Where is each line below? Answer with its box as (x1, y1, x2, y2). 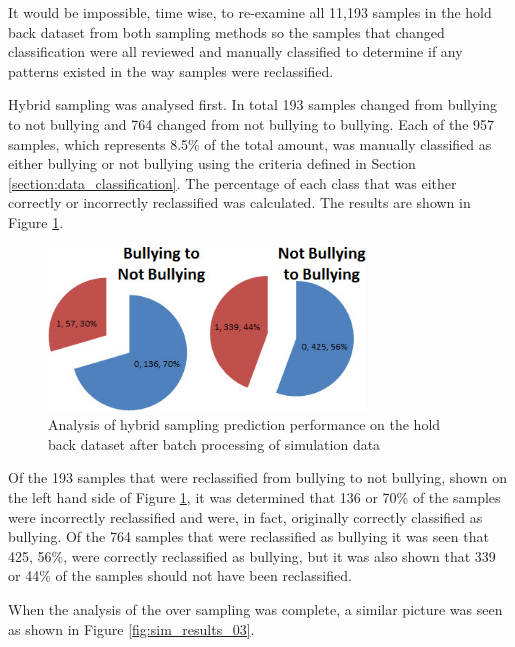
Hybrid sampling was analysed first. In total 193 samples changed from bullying (8, 94, 498, 115)
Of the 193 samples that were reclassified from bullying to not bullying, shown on (8, 467, 508, 488)
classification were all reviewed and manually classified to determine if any (8, 41, 463, 62)
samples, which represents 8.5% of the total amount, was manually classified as (8, 133, 492, 154)
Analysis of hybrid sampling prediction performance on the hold (48, 414, 441, 435)
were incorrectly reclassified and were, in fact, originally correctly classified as (8, 506, 483, 527)
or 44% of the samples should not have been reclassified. (8, 565, 352, 586)
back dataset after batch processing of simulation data (48, 433, 381, 454)
